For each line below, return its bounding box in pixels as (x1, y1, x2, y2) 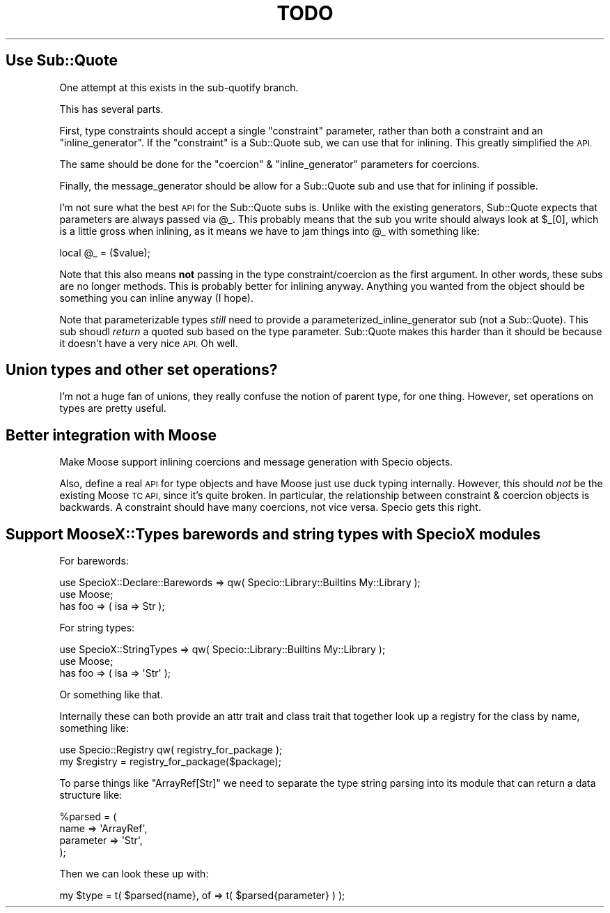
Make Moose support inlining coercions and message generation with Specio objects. (59, 456, 453, 468)
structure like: (59, 789, 123, 801)
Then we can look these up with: (59, 868, 209, 880)
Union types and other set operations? (6, 361, 278, 379)
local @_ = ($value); (59, 246, 150, 259)
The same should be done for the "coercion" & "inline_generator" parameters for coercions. (59, 158, 480, 170)
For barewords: (59, 555, 129, 567)
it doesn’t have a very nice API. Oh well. (59, 337, 238, 349)
